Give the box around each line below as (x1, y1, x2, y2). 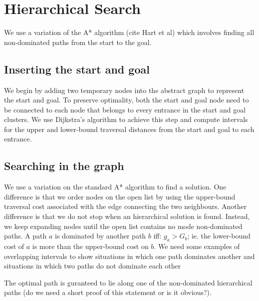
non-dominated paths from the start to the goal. (4, 36, 152, 47)
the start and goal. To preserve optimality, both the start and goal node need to (4, 94, 249, 105)
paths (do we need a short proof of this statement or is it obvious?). (4, 287, 212, 297)
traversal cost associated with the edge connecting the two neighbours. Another (4, 201, 247, 211)
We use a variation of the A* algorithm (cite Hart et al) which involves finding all (4, 27, 255, 37)
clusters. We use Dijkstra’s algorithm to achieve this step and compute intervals (4, 114, 248, 124)
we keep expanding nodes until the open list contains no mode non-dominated (4, 220, 243, 231)
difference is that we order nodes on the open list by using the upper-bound (4, 191, 236, 201)
